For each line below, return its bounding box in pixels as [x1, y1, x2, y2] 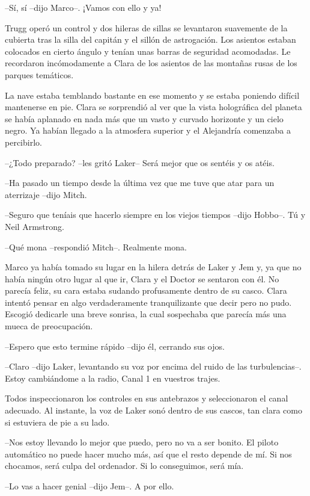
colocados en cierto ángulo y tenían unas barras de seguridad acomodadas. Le [5, 45, 291, 57]
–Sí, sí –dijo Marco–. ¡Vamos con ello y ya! [5, 1, 162, 13]
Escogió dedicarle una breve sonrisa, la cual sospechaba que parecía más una [5, 308, 287, 320]
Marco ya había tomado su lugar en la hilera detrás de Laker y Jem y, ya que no [5, 261, 302, 273]
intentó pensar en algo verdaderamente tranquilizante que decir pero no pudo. [5, 296, 292, 308]
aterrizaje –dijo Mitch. [5, 188, 87, 200]
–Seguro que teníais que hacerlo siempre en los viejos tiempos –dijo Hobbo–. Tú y [5, 208, 306, 221]
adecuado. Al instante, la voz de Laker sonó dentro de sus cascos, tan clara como [5, 404, 302, 417]
